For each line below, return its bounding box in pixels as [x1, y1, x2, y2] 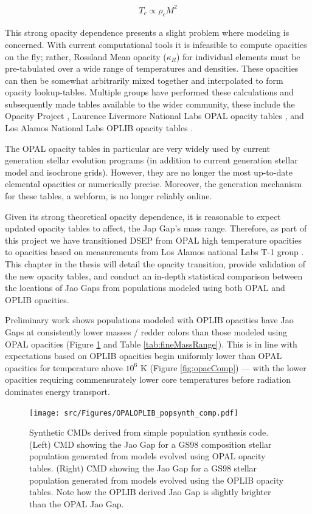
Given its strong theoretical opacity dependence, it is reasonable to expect [5, 210, 281, 222]
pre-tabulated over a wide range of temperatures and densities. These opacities [5, 62, 299, 75]
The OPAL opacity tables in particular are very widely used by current [5, 142, 270, 154]
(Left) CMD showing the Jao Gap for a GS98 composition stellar [29, 437, 272, 450]
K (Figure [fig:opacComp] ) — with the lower [140, 361, 307, 374]
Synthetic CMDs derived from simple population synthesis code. [29, 426, 269, 439]
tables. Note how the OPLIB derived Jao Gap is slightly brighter [29, 485, 271, 498]
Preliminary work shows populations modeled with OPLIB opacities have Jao [5, 314, 294, 326]
